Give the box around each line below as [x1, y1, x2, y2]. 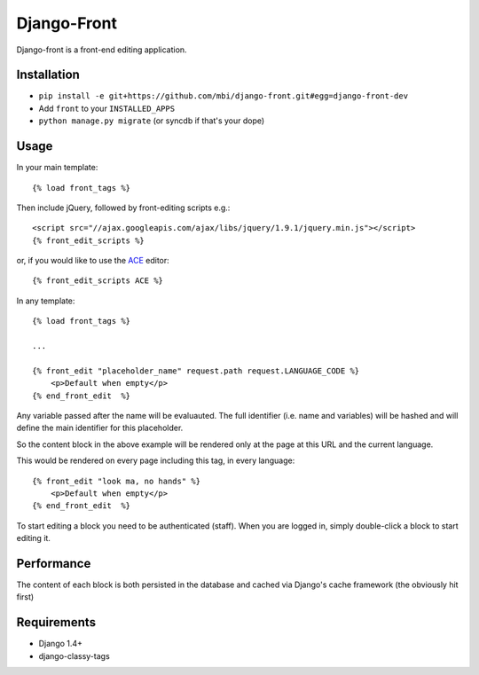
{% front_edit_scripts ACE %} [32, 276, 164, 286]
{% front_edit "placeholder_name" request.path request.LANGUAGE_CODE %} [32, 365, 360, 376]
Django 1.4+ [38, 639, 83, 649]
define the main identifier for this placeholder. [16, 422, 184, 434]
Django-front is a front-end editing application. [16, 44, 187, 55]
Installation [16, 67, 80, 82]
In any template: [16, 295, 75, 306]
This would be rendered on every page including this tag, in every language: [16, 455, 295, 466]
